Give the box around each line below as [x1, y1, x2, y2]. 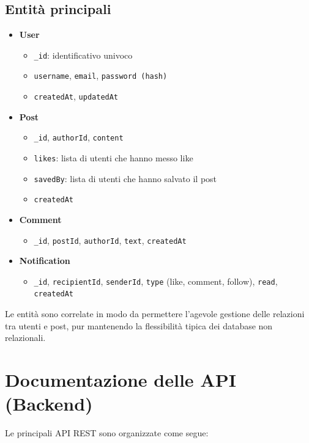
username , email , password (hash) [34, 69, 168, 82]
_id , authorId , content [34, 131, 124, 144]
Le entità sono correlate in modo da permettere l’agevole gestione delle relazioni [5, 307, 305, 320]
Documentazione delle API [5, 367, 236, 392]
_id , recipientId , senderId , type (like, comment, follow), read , [34, 274, 278, 287]
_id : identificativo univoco [34, 48, 133, 61]
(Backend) [5, 391, 93, 416]
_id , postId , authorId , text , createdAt [34, 233, 187, 246]
